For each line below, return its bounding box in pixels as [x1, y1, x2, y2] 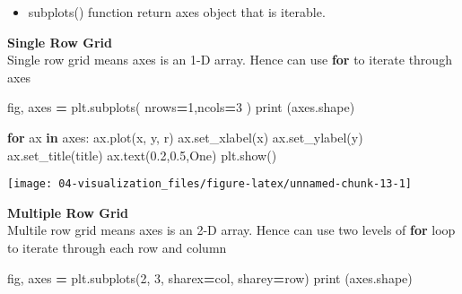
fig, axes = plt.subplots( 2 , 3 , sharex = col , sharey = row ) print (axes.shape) [7, 268, 413, 287]
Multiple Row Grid [7, 203, 128, 221]
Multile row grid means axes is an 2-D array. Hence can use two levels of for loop [7, 220, 456, 239]
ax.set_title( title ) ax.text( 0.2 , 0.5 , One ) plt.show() [7, 145, 277, 164]
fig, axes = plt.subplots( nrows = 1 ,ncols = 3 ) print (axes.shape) [7, 98, 355, 117]
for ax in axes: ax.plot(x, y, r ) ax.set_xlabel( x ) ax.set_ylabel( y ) [7, 127, 363, 146]
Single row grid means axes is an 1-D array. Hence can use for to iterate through [7, 50, 452, 69]
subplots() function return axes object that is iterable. [28, 3, 326, 21]
